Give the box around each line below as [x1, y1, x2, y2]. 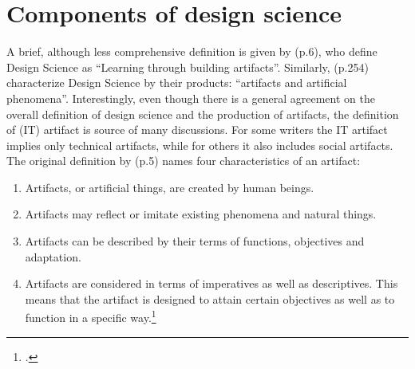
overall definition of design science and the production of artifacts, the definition [6, 105, 399, 122]
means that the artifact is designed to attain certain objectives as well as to [25, 290, 395, 307]
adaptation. [25, 248, 81, 265]
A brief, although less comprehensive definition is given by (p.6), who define [6, 43, 377, 60]
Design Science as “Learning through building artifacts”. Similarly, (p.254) [6, 58, 369, 75]
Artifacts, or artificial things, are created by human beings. [25, 179, 314, 195]
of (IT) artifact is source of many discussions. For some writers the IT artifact [6, 121, 388, 138]
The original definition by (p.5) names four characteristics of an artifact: [6, 152, 361, 169]
